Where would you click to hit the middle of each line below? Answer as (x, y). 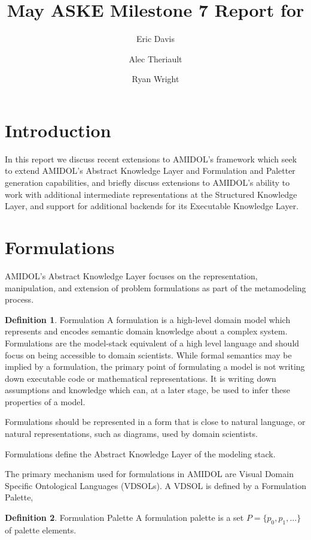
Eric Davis (155, 39)
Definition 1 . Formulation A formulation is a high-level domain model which (148, 319)
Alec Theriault (155, 58)
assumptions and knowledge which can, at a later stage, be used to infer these (147, 390)
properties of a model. (45, 401)
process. (19, 299)
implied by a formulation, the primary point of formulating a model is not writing (155, 366)
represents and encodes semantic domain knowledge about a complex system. (146, 331)
